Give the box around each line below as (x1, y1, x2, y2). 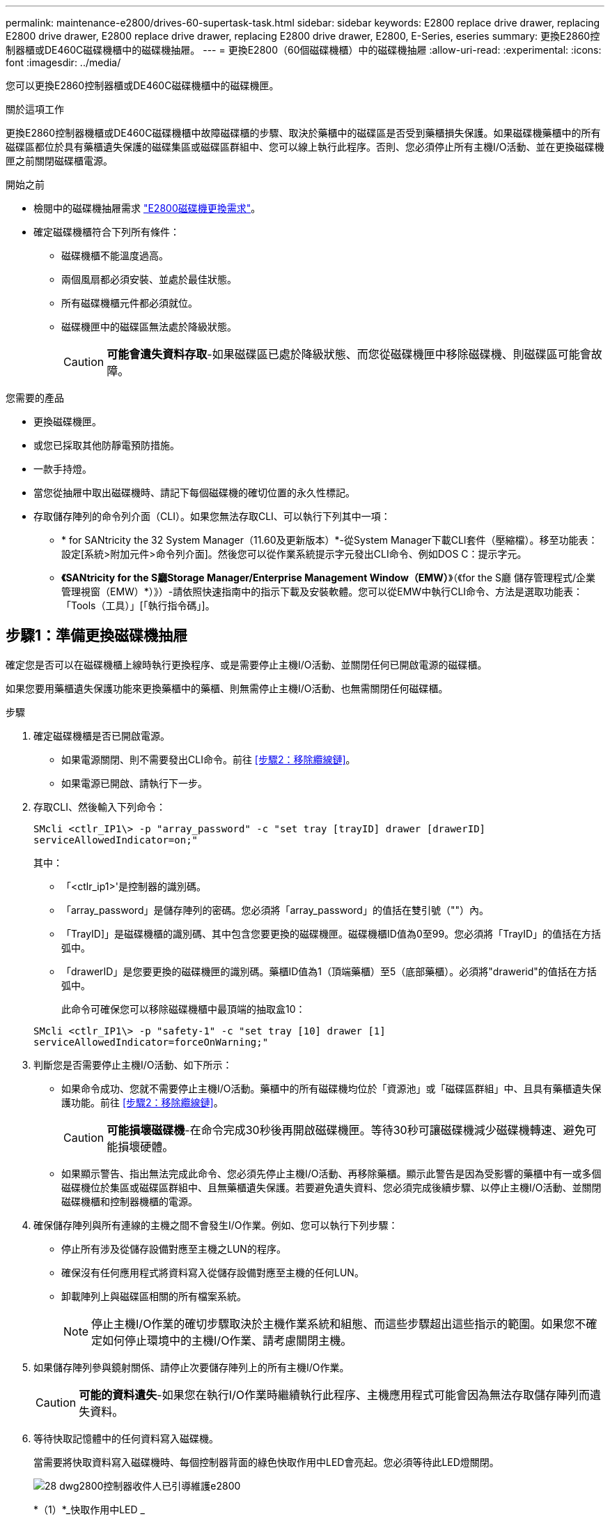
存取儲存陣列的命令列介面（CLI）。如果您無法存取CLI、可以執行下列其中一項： (33, 510, 391, 522)
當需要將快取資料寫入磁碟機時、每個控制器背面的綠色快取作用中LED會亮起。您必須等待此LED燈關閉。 (33, 1455, 499, 1468)
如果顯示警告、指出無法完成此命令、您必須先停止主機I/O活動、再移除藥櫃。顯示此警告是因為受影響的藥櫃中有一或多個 (61, 1167, 602, 1179)
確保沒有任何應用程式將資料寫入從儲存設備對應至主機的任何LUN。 (61, 1266, 364, 1278)
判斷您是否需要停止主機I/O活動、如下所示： (33, 1058, 233, 1071)
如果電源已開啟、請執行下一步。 (61, 777, 208, 789)
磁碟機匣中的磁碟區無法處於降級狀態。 (61, 321, 237, 333)
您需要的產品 (6, 392, 64, 404)
